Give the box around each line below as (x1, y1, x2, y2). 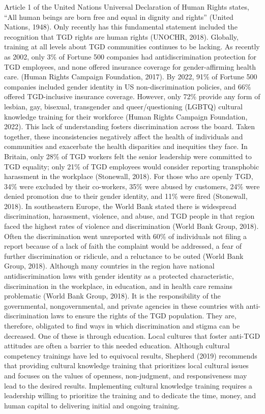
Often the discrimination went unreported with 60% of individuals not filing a (4, 230, 247, 241)
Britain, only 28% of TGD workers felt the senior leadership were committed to (4, 151, 252, 161)
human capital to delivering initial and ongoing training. (4, 400, 180, 410)
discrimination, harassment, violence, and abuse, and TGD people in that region (4, 211, 255, 221)
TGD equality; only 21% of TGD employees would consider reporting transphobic (4, 161, 259, 171)
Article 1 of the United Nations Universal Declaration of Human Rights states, (4, 2, 249, 12)
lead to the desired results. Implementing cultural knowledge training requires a (4, 380, 252, 391)
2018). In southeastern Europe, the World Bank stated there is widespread (4, 200, 237, 211)
